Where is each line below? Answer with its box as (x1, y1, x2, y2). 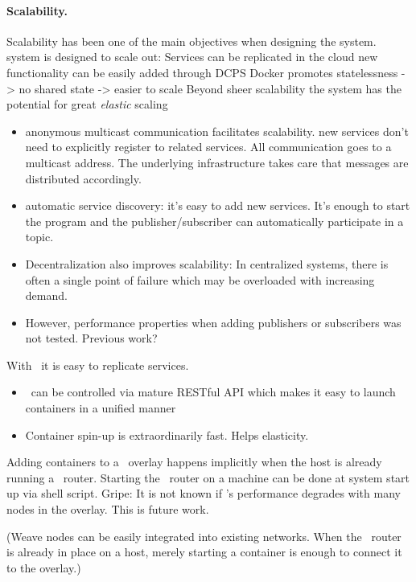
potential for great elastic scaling (6, 96, 168, 113)
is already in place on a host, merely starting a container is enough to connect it (6, 543, 402, 560)
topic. (25, 228, 54, 245)
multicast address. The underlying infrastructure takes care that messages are (25, 154, 409, 170)
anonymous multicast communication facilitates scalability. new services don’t (25, 122, 409, 139)
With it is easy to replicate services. (6, 356, 189, 373)
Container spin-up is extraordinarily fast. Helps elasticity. (25, 426, 309, 443)
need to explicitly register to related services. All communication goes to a (25, 138, 392, 155)
